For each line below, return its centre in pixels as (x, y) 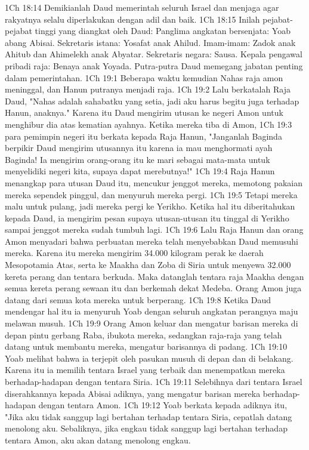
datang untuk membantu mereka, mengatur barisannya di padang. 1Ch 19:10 (146, 346)
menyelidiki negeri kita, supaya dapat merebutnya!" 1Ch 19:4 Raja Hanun (140, 171)
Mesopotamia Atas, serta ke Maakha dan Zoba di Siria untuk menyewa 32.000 (148, 265)
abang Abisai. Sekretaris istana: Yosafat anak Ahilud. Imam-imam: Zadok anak (150, 42)
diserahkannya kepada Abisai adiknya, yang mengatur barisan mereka (133, 393)
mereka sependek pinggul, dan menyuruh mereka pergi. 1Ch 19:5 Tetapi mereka (151, 194)
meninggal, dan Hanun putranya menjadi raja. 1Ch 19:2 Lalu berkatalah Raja (148, 89)
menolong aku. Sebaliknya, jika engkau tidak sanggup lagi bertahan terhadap (146, 428)
